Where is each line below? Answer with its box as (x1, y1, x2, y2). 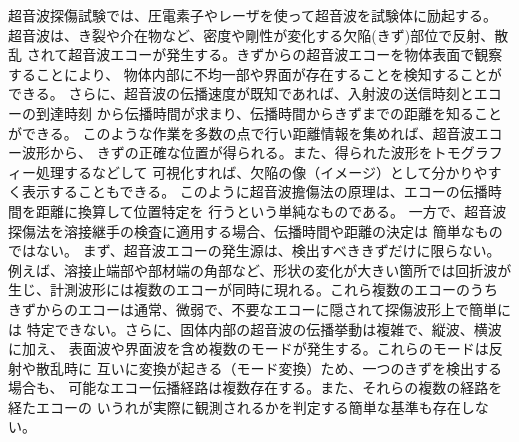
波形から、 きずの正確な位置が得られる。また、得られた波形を (21, 142, 433, 163)
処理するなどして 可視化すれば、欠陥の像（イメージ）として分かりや (35, 161, 488, 182)
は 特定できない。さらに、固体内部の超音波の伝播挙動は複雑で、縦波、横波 (8, 318, 502, 339)
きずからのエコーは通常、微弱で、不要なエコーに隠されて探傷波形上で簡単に (8, 298, 512, 319)
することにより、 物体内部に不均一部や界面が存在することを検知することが (8, 63, 502, 84)
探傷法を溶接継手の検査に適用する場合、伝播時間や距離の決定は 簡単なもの (8, 220, 503, 241)
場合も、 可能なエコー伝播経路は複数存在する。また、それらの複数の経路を (8, 377, 503, 398)
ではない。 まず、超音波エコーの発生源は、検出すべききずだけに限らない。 (8, 240, 501, 261)
